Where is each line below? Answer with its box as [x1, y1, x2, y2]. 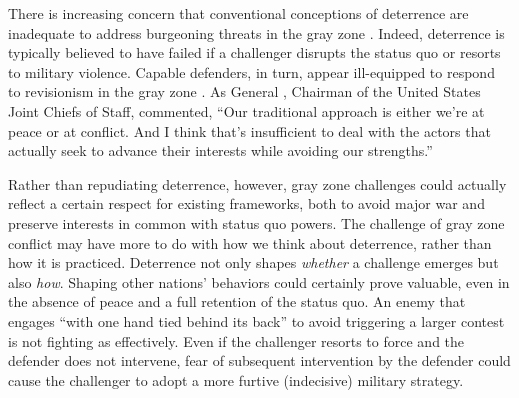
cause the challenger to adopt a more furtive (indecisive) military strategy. [8, 369, 464, 390]
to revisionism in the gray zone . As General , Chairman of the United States [8, 81, 481, 102]
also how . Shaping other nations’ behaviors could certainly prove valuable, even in [8, 271, 510, 292]
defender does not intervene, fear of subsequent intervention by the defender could [8, 350, 511, 371]
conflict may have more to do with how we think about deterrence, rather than [8, 232, 492, 253]
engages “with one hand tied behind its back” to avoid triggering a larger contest [8, 310, 505, 331]
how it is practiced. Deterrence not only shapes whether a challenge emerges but [8, 252, 499, 273]
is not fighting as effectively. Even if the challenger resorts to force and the [8, 330, 465, 351]
